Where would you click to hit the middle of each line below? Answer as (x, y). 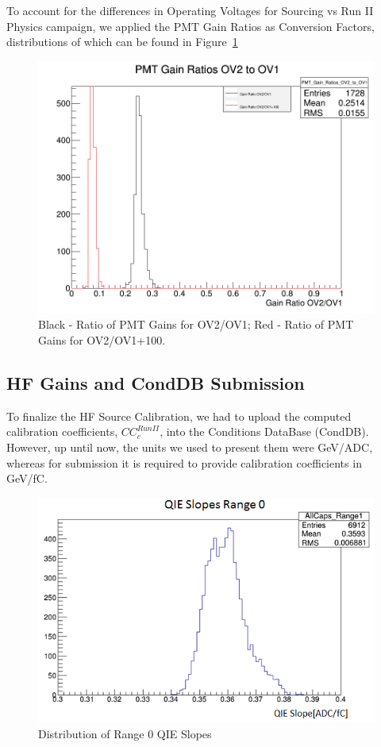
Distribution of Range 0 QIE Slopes (125, 733)
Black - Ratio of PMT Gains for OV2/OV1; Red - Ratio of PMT (196, 324)
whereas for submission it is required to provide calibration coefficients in (184, 462)
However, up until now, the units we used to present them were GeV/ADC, (190, 447)
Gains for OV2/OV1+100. (102, 339)
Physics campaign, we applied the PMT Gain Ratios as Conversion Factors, (190, 26)
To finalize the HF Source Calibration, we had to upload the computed (179, 416)
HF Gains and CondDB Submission (156, 382)
